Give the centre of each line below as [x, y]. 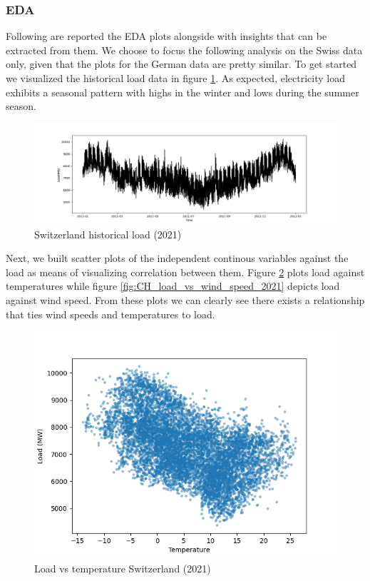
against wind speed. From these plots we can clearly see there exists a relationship [185, 299]
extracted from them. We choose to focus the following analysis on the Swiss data [184, 50]
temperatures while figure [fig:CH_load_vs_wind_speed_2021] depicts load [173, 286]
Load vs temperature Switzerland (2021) [123, 568]
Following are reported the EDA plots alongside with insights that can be [166, 36]
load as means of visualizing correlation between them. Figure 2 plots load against [185, 272]
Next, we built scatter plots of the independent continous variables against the [177, 258]
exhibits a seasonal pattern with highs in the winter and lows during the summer [183, 92]
